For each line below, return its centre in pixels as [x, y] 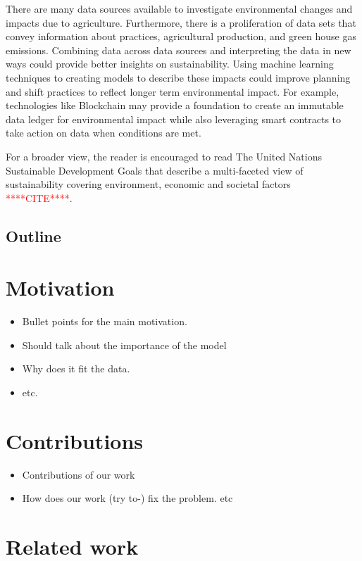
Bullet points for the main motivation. [105, 321]
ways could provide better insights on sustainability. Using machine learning [170, 64]
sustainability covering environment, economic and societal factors [148, 184]
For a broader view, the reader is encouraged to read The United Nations [164, 156]
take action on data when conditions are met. [104, 133]
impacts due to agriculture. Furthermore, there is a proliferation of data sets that [181, 22]
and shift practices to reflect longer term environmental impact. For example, [173, 91]
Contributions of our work [79, 474]
